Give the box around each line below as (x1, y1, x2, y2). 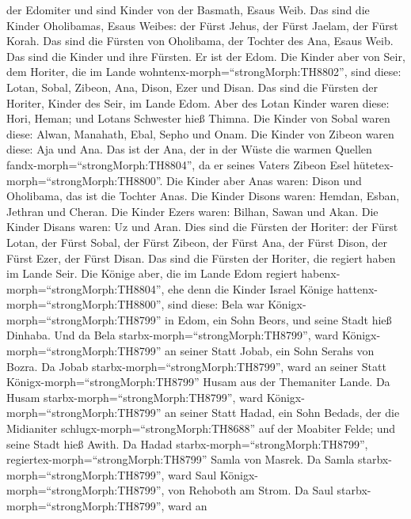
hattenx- (337, 280, 378, 297)
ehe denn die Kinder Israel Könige (168, 280, 333, 297)
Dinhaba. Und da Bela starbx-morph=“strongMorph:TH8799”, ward (6, 327, 339, 343)
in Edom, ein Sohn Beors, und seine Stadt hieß (165, 311, 392, 328)
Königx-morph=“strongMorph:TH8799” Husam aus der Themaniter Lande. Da (6, 373, 390, 390)
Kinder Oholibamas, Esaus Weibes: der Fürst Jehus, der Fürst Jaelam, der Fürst (6, 17, 398, 33)
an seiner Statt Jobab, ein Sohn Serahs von (165, 343, 375, 359)
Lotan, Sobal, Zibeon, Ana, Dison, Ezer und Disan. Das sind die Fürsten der (6, 78, 378, 95)
